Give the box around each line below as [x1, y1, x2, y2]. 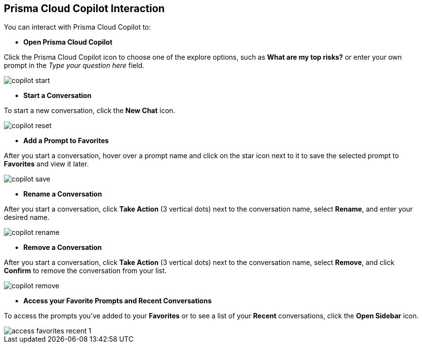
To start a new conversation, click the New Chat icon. [4, 106, 175, 115]
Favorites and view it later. [4, 160, 89, 168]
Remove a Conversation [23, 243, 102, 252]
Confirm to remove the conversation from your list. [4, 266, 167, 275]
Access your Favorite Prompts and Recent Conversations [23, 297, 212, 305]
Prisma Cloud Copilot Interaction [4, 2, 165, 15]
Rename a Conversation [23, 190, 102, 198]
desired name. [4, 213, 50, 222]
